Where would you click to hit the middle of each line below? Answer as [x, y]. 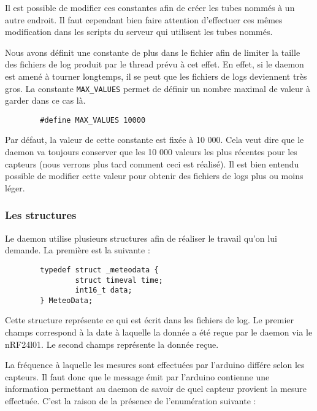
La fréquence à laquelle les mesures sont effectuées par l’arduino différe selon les [155, 365]
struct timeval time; [119, 280]
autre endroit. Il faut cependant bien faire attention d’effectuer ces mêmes [144, 19]
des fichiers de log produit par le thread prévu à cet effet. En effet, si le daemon [155, 64]
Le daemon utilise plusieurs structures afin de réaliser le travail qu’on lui [141, 238]
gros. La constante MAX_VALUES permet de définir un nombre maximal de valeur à [158, 88]
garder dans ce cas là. [45, 100]
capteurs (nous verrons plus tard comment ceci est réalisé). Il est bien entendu [152, 163]
